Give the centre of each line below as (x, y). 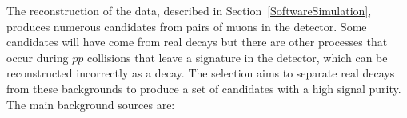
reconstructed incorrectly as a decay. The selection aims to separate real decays (201, 73)
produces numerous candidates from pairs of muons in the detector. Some (187, 26)
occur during (38, 57)
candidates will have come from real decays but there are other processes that (197, 42)
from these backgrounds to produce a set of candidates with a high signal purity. (204, 88)
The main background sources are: (91, 104)
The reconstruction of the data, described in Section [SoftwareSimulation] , (189, 10)
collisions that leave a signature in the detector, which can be (237, 57)
